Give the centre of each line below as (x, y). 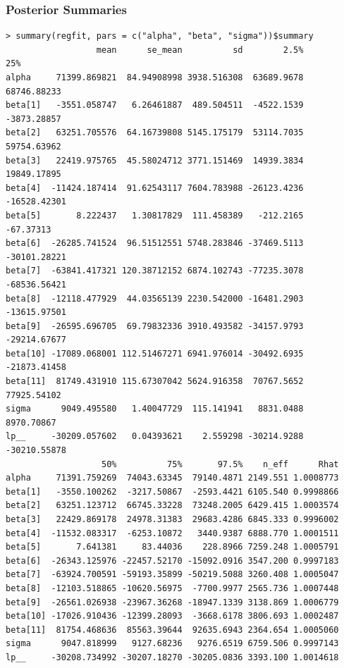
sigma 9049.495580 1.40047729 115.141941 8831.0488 (155, 409)
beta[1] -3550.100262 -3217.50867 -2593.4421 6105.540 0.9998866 (172, 491)
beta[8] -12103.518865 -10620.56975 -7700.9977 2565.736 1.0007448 (172, 588)
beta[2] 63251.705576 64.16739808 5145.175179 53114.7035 (155, 133)
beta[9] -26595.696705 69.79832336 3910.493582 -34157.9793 (155, 326)
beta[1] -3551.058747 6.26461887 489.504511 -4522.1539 (155, 105)
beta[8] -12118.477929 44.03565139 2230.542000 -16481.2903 (155, 298)
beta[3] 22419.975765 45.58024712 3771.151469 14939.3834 (155, 160)
